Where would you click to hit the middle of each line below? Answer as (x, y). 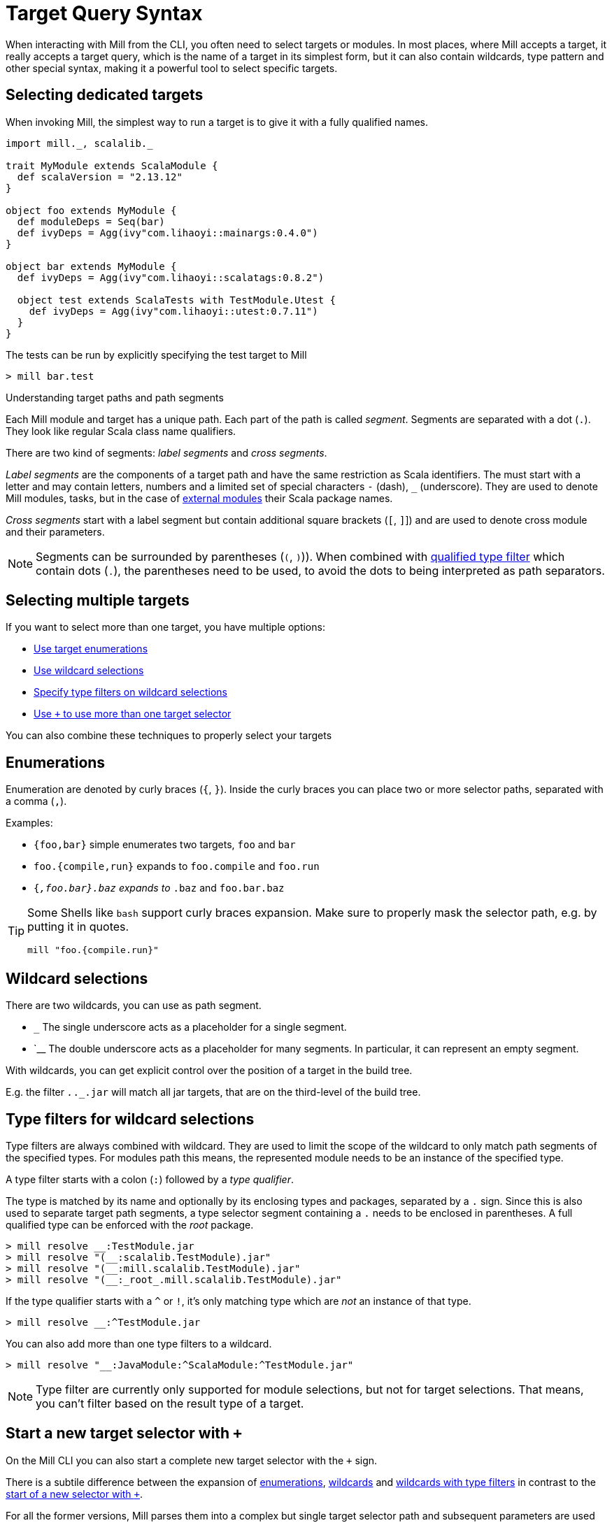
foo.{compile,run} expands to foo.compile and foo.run (177, 866)
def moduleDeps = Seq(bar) (91, 221)
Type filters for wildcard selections (130, 1119)
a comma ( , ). (36, 801)
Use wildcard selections (89, 671)
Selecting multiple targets (98, 601)
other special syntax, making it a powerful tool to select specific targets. (172, 68)
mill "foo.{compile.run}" (93, 950)
